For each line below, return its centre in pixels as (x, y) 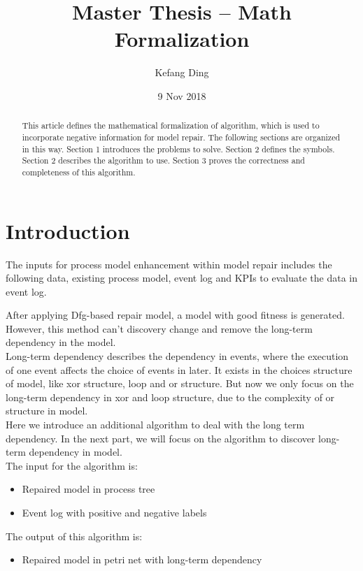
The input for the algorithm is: (72, 465)
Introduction (68, 230)
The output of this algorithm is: (74, 536)
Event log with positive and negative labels (114, 513)
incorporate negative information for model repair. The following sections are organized (181, 137)
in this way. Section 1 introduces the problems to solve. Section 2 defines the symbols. (178, 149)
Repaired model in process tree (88, 489)
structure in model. (47, 411)
